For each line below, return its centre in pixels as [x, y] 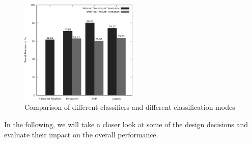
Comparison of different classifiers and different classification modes [130, 107]
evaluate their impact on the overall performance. [81, 134]
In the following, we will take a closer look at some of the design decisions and [126, 124]
